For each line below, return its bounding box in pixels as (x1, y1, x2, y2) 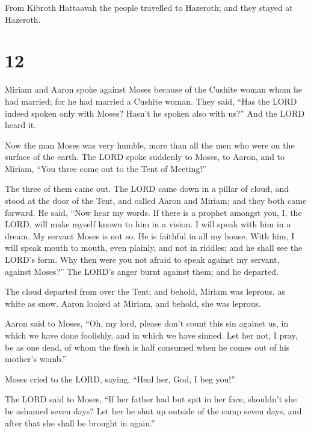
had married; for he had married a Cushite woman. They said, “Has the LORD (5, 94, 297, 107)
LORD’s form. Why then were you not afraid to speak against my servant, (5, 253, 280, 266)
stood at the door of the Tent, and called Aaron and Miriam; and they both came (5, 194, 307, 207)
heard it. (5, 118, 37, 131)
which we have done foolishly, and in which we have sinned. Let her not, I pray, (5, 329, 298, 341)
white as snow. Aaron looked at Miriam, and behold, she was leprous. (5, 296, 261, 309)
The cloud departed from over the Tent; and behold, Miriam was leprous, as (5, 285, 285, 298)
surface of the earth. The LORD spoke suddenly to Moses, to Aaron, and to (5, 150, 285, 163)
